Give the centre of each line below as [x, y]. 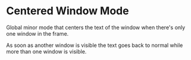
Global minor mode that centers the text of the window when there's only [96, 27]
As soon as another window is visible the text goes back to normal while [95, 45]
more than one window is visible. [46, 51]
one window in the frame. [37, 33]
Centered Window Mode [68, 11]
